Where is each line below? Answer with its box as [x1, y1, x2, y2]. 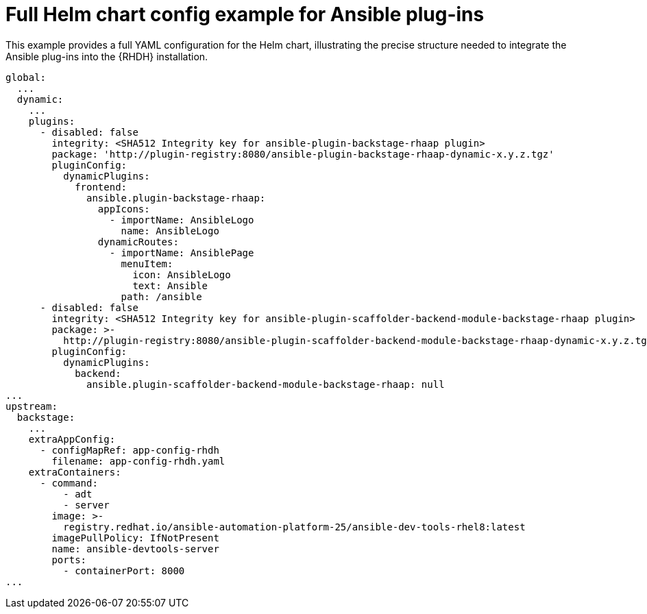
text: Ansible [132, 280, 208, 291]
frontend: [75, 181, 127, 193]
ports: [51, 554, 87, 565]
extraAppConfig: [28, 433, 116, 445]
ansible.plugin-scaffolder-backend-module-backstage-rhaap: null [86, 378, 445, 390]
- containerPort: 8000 [63, 565, 185, 576]
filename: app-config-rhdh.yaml [51, 455, 225, 467]
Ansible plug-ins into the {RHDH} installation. [5, 50, 208, 62]
